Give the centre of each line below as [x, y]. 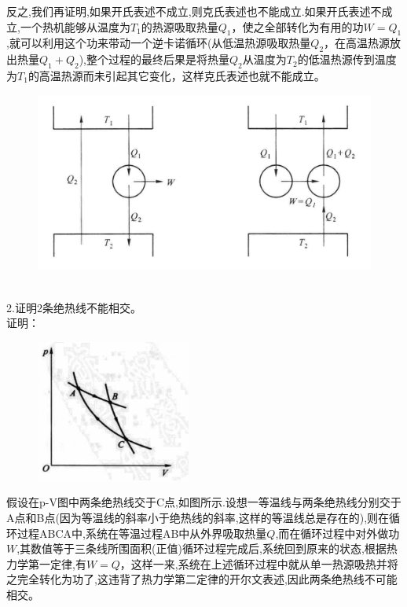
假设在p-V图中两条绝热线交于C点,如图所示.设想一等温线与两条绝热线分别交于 [204, 502]
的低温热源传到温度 [347, 59]
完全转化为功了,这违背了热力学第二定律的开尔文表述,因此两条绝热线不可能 [207, 579]
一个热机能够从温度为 [75, 26]
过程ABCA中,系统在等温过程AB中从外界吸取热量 [142, 533]
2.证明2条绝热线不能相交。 [74, 307]
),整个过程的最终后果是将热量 [154, 59]
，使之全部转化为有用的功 [297, 26]
